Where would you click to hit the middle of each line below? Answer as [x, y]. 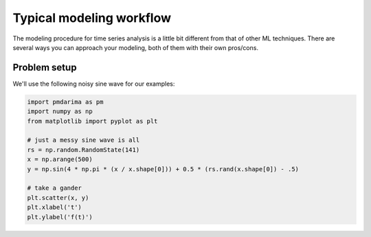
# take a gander [55, 188]
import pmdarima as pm [65, 102]
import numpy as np [60, 112]
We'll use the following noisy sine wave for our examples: [94, 84]
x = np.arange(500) [60, 160]
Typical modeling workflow [92, 18]
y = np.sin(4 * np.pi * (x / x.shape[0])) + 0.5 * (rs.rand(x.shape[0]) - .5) [163, 169]
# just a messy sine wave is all [83, 140]
